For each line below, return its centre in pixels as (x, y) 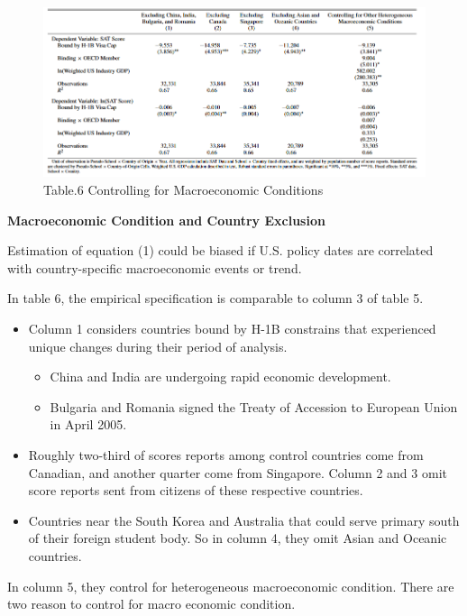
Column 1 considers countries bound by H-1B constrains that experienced (232, 328)
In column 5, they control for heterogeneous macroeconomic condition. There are (231, 586)
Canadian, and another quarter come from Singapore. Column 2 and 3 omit (238, 472)
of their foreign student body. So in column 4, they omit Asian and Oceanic (238, 538)
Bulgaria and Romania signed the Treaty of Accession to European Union (254, 406)
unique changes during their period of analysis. (158, 346)
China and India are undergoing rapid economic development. (220, 377)
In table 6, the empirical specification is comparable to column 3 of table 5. (215, 298)
